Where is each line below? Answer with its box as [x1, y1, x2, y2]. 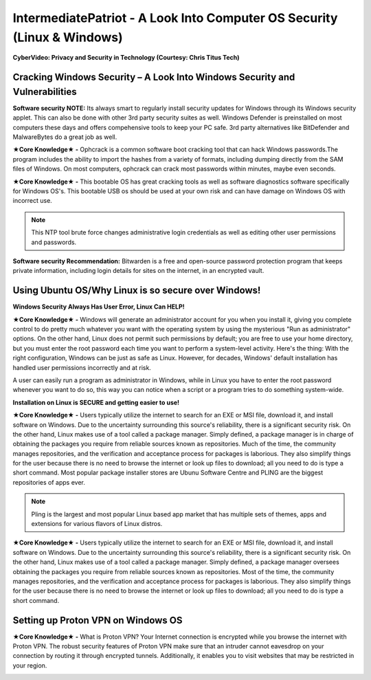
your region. [12, 661, 47, 670]
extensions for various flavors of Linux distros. [31, 520, 163, 528]
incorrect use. [12, 197, 53, 205]
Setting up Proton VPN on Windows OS [12, 614, 183, 626]
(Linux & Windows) [12, 30, 123, 45]
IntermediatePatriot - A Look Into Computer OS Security [12, 10, 338, 25]
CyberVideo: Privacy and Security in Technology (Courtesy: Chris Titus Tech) [12, 54, 240, 62]
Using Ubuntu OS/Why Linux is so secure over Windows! [12, 285, 261, 296]
